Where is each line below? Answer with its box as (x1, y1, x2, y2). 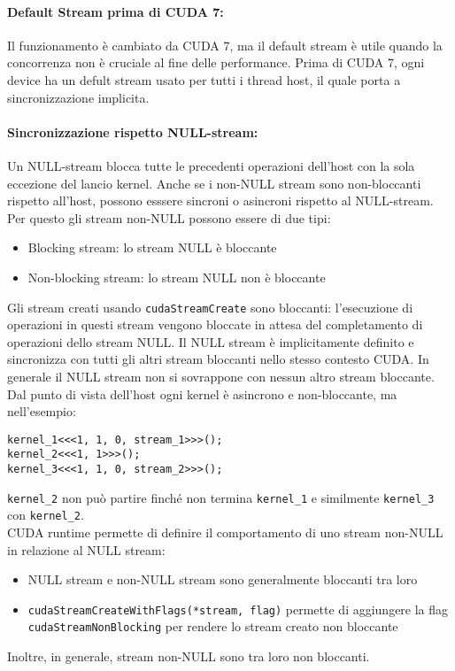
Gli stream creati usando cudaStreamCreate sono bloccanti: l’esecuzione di (7, 297, 413, 316)
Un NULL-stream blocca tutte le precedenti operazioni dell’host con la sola (7, 156, 415, 174)
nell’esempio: (7, 402, 76, 420)
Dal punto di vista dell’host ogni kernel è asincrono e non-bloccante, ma (7, 384, 397, 403)
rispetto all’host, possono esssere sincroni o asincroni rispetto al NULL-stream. (7, 191, 434, 210)
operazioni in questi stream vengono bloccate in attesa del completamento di (7, 315, 423, 334)
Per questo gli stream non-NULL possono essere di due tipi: (7, 208, 331, 227)
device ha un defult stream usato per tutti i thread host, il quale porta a (7, 70, 401, 89)
